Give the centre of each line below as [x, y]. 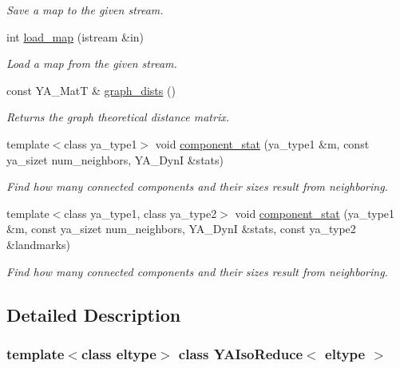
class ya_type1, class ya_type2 [141, 213]
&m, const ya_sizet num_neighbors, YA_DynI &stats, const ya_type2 [181, 229]
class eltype [119, 353]
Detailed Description [94, 314]
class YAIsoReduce [241, 353]
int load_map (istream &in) [75, 36]
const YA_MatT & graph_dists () [91, 90]
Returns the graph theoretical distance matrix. [118, 117]
